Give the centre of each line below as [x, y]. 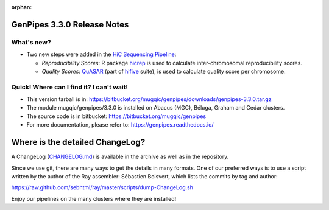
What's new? [31, 42]
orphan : [22, 7]
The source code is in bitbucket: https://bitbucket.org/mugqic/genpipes [116, 116]
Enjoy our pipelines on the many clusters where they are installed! [94, 198]
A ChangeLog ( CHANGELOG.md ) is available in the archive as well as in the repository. [120, 157]
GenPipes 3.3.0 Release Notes [70, 24]
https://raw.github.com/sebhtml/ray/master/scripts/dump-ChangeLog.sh [102, 187]
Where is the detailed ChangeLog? [78, 142]
